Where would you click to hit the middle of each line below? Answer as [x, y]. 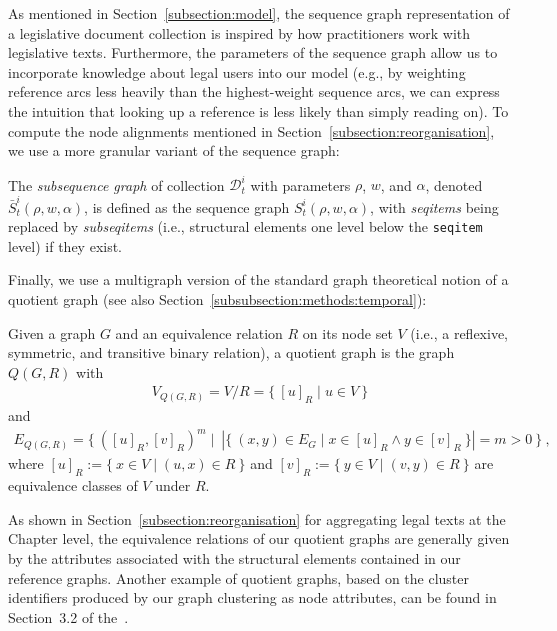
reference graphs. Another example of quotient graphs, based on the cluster [238, 577]
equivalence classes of [73, 485]
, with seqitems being [434, 206]
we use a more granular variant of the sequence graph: [174, 150]
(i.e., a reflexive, [459, 332]
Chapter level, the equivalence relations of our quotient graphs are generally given [259, 538]
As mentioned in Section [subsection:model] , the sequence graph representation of [259, 13]
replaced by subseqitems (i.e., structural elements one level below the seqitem [245, 226]
